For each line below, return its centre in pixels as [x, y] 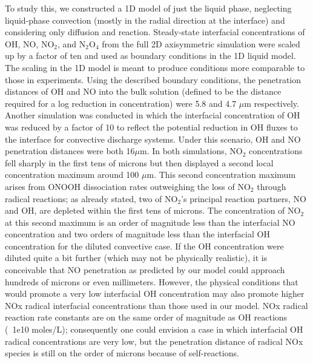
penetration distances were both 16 [70, 151]
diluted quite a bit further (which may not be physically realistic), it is [136, 258]
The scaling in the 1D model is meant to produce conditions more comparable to [155, 67]
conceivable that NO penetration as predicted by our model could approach [145, 270]
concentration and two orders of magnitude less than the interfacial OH [137, 234]
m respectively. [272, 103]
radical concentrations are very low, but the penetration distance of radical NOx [154, 341]
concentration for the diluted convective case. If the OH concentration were [144, 246]
